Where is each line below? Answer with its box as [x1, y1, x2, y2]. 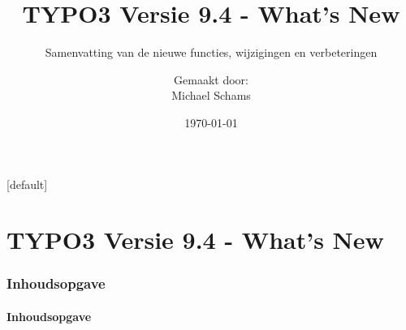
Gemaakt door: [174, 71, 248, 88]
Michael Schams [171, 87, 251, 104]
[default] [6, 175, 48, 192]
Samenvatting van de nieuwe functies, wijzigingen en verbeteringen [45, 44, 378, 61]
